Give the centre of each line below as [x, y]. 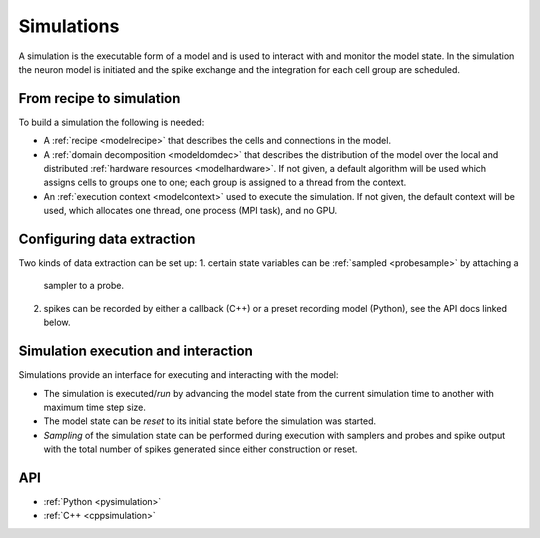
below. [57, 322]
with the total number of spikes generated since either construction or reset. [200, 449]
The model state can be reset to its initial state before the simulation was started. [210, 421]
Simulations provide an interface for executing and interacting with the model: [178, 375]
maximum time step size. [95, 407]
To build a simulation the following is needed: [111, 122]
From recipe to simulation [99, 98]
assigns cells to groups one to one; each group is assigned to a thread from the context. [225, 182]
